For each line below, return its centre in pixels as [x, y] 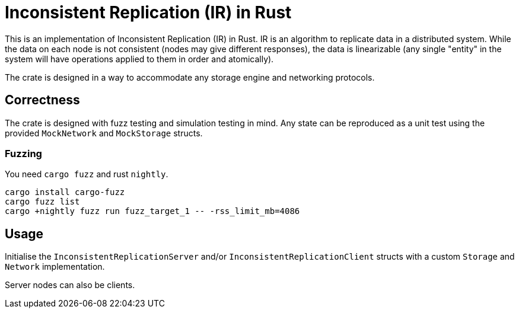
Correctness [42, 100]
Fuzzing [23, 153]
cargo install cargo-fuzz [65, 192]
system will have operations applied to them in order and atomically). [139, 59]
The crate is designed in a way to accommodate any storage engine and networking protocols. [190, 77]
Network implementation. [55, 267]
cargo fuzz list [42, 202]
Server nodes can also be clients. [70, 285]
